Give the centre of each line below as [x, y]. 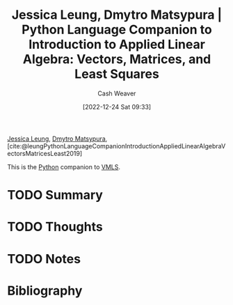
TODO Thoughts [55, 227]
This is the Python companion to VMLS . [64, 166]
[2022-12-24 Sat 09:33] [117, 107]
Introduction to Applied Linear [117, 45]
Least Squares [117, 74]
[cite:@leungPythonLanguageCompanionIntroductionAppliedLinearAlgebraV [116, 146]
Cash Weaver [117, 93]
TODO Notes [44, 259]
